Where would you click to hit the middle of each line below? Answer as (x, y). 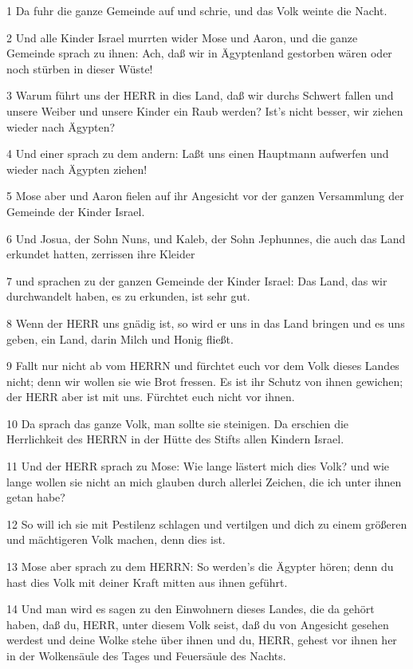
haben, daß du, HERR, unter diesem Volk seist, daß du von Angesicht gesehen (198, 624)
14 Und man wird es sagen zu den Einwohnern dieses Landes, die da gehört (191, 609)
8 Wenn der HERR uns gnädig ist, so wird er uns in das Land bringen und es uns (206, 323)
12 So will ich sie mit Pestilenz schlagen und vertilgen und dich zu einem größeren (207, 523)
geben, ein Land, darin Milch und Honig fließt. (120, 338)
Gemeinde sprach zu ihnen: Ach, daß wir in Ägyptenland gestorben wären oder (199, 53)
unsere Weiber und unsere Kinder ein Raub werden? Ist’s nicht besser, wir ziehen (205, 110)
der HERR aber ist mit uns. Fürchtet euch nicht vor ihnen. (151, 397)
